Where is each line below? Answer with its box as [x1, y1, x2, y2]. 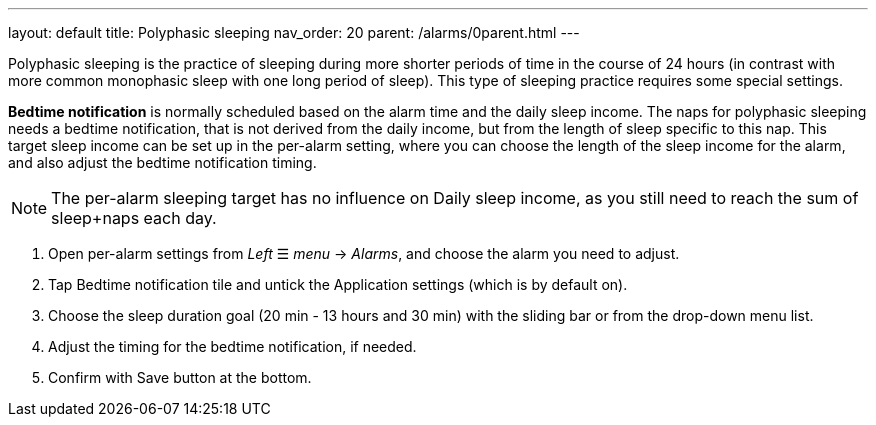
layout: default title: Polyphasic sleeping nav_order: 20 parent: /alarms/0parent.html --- [8, 24, 580, 41]
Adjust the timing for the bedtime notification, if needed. [48, 338, 417, 355]
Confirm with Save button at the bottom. [48, 369, 312, 386]
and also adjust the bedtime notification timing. [8, 154, 317, 171]
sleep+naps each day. [51, 208, 217, 228]
